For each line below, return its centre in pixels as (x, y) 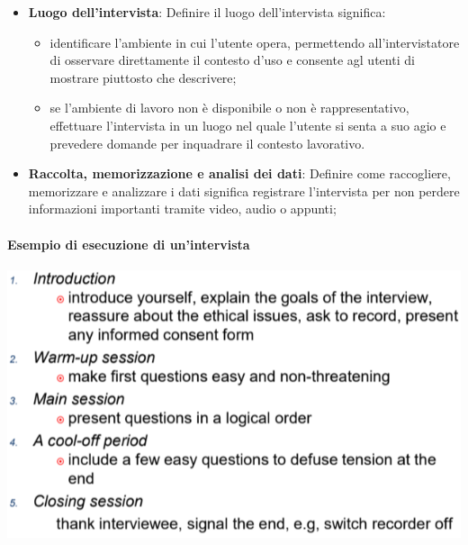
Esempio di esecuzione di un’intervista (129, 244)
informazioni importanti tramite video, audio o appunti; (182, 209)
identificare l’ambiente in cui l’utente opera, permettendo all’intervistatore (255, 42)
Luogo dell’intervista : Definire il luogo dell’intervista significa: (207, 12)
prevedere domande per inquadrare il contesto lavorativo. (207, 143)
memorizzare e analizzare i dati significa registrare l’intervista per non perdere (244, 191)
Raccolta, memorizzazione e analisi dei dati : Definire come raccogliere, (239, 173)
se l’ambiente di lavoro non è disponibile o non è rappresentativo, (229, 108)
